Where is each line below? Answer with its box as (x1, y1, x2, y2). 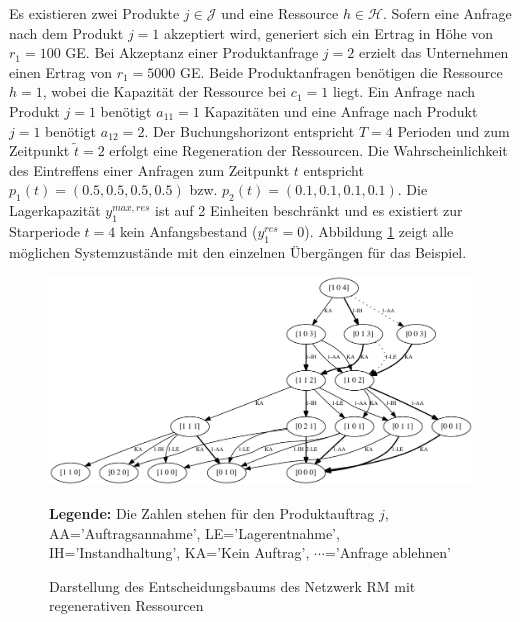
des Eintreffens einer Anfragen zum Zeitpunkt (9, 159, 290, 180)
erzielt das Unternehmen (358, 42, 509, 63)
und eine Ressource (221, 3, 339, 23)
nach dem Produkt (9, 22, 124, 43)
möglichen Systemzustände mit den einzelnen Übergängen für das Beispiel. (9, 241, 467, 262)
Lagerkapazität (9, 200, 101, 221)
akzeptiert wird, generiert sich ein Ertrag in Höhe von (163, 22, 494, 43)
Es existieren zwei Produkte (9, 3, 180, 23)
